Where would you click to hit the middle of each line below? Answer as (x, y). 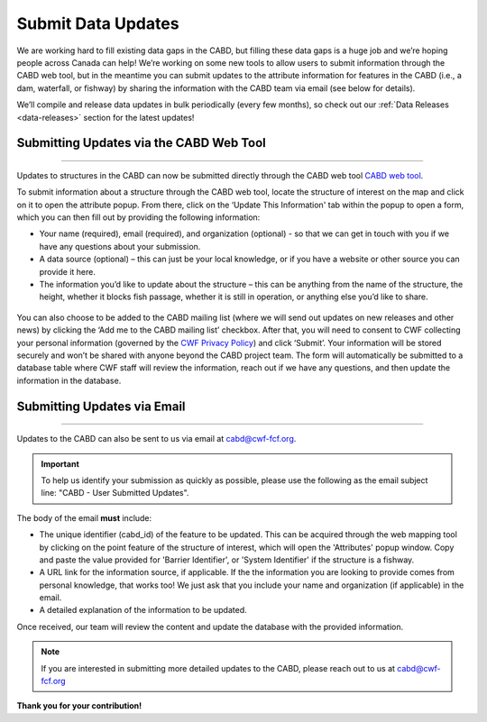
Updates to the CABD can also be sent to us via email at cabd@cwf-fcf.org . (156, 439)
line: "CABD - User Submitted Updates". (115, 493)
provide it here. (68, 271)
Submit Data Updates (98, 23)
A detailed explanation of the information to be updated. (143, 610)
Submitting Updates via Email (101, 406)
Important (60, 463)
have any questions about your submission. (120, 246)
